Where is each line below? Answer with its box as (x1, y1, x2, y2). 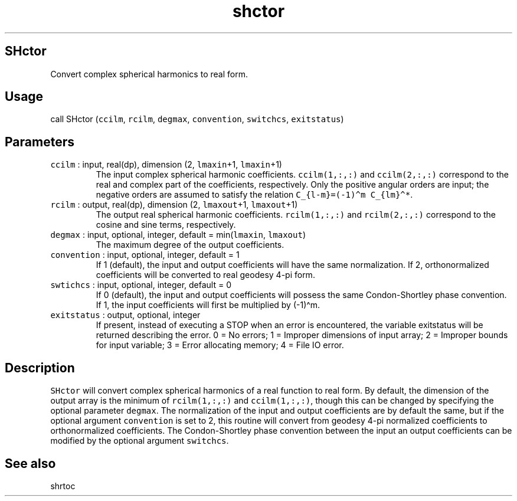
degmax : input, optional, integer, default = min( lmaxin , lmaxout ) (50, 230, 306, 240)
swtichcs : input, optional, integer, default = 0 (50, 280, 231, 290)
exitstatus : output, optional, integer (50, 310, 201, 320)
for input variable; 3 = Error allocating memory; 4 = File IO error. (96, 340, 344, 351)
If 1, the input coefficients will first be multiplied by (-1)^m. (96, 300, 320, 310)
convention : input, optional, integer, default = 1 (50, 250, 240, 260)
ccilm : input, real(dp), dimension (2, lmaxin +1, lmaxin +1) (50, 159, 282, 170)
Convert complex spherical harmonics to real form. (50, 68, 248, 79)
